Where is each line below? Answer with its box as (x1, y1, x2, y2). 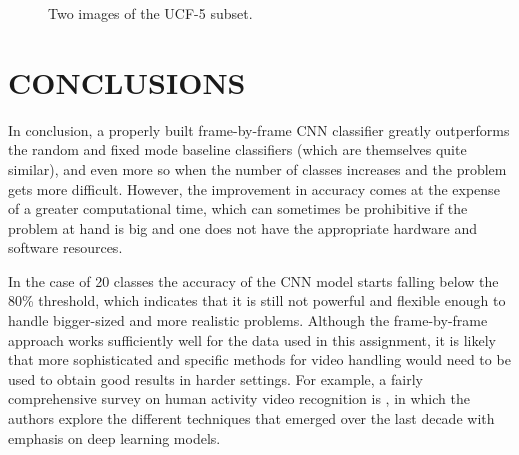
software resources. (8, 237, 123, 258)
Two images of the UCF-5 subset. (48, 3, 253, 23)
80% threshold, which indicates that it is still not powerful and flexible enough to (8, 290, 506, 311)
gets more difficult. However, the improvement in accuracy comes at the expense (8, 178, 500, 199)
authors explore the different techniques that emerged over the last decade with (8, 408, 495, 429)
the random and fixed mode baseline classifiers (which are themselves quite (8, 139, 467, 160)
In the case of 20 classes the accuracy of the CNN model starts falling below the (8, 270, 499, 291)
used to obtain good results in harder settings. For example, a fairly (8, 368, 423, 389)
